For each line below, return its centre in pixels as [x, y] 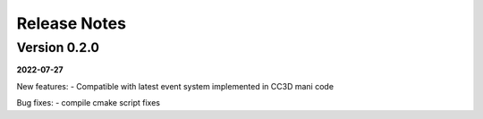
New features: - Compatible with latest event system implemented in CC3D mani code [175, 86]
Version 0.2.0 [58, 47]
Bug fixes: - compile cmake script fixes [89, 103]
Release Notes [72, 23]
